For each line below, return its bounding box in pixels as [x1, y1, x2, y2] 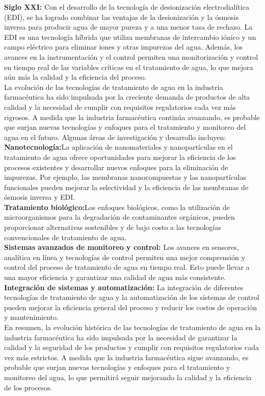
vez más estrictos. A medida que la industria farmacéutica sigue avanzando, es [4, 352, 249, 362]
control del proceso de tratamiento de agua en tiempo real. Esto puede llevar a [4, 262, 250, 272]
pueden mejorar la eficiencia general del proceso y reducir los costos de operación [4, 301, 257, 312]
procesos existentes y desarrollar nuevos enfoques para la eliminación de [4, 161, 228, 172]
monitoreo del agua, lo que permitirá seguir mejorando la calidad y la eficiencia [4, 371, 252, 382]
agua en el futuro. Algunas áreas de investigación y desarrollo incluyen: [4, 131, 226, 142]
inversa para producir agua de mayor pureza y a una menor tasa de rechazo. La [4, 21, 253, 32]
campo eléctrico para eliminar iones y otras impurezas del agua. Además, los [4, 41, 243, 52]
